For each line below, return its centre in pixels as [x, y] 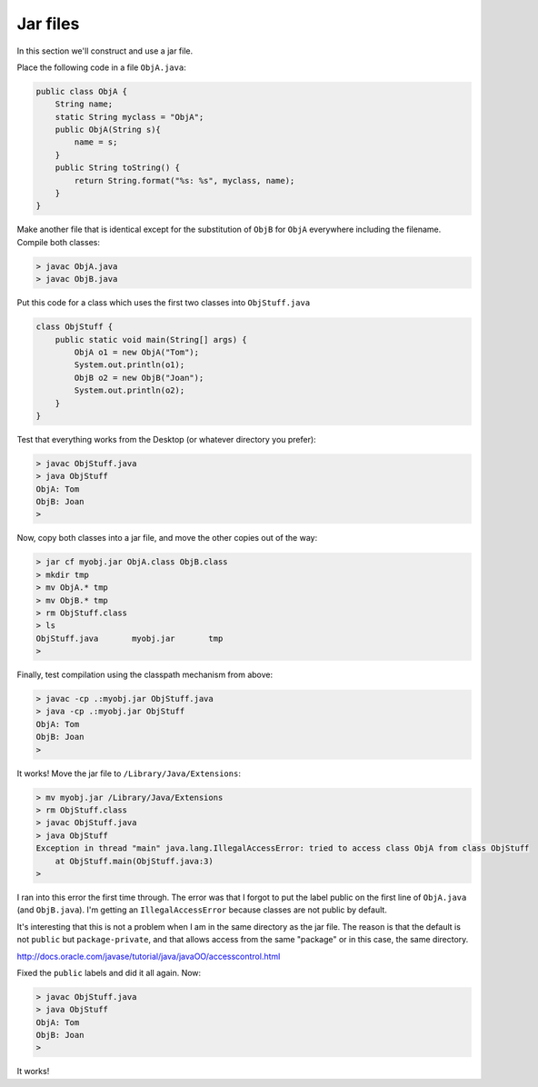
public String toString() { [118, 168]
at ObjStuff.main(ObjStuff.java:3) [134, 861]
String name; [84, 104]
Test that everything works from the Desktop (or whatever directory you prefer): [167, 439]
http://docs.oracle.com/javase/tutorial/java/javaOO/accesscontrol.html [149, 956]
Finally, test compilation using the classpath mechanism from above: [145, 675]
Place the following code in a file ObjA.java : [101, 67]
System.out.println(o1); [130, 365]
